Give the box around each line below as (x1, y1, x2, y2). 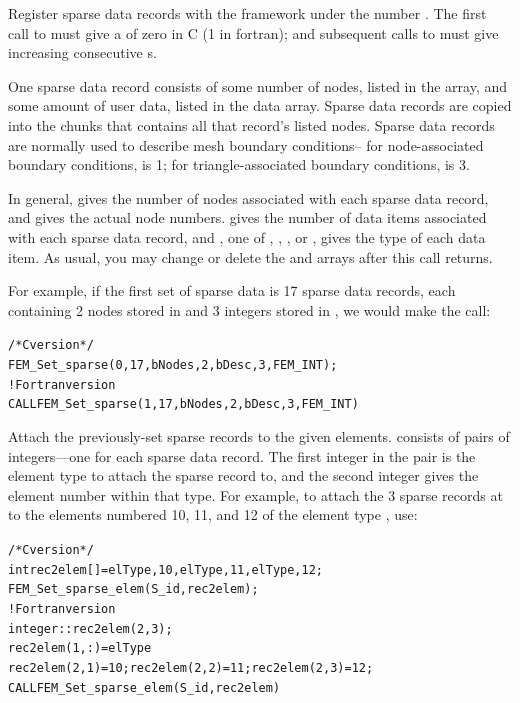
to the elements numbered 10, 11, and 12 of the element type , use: (8, 504, 418, 525)
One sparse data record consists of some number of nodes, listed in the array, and (8, 75, 507, 96)
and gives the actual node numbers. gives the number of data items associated (8, 207, 487, 228)
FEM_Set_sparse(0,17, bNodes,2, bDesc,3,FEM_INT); (8, 357, 338, 372)
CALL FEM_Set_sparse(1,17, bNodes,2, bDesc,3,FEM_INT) (8, 397, 359, 412)
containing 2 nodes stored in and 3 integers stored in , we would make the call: (8, 299, 491, 320)
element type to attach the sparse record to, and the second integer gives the (8, 465, 479, 486)
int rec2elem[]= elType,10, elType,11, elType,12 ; (8, 562, 324, 577)
